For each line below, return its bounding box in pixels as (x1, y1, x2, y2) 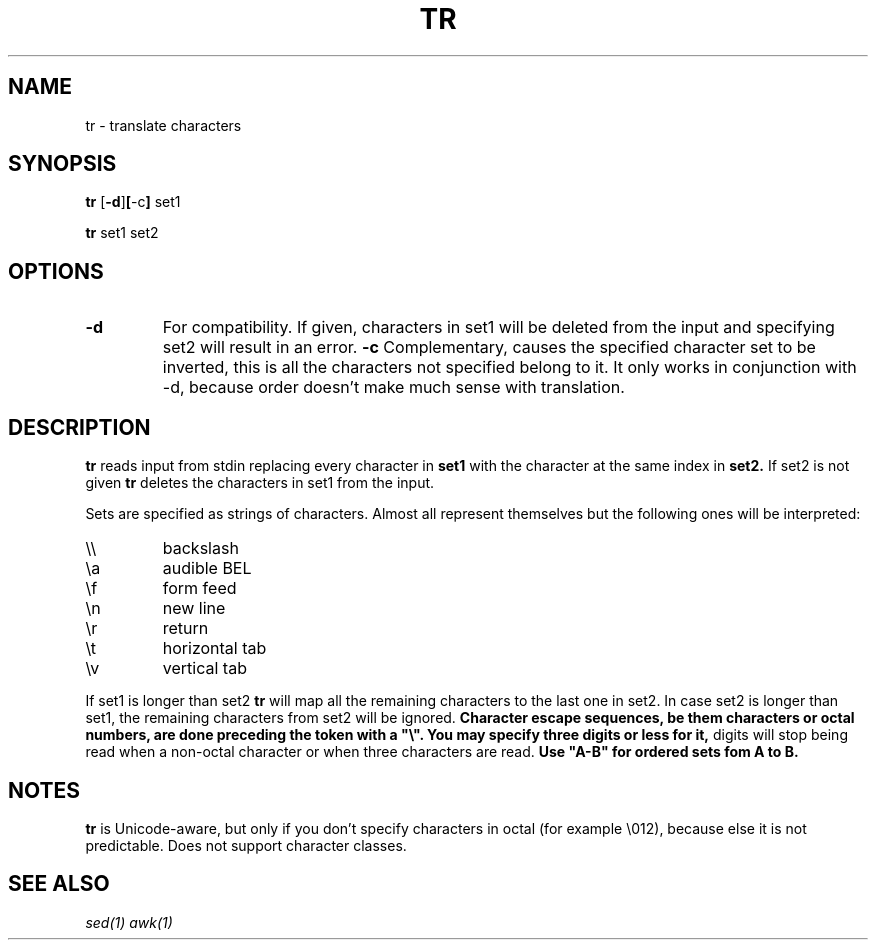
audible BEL (162, 558, 252, 579)
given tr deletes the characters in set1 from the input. (85, 474, 435, 492)
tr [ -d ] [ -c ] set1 (85, 193, 181, 211)
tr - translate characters (85, 116, 242, 134)
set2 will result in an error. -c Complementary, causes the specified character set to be (162, 337, 816, 358)
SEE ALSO (8, 871, 110, 897)
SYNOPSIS (8, 151, 117, 177)
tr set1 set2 (85, 224, 159, 242)
